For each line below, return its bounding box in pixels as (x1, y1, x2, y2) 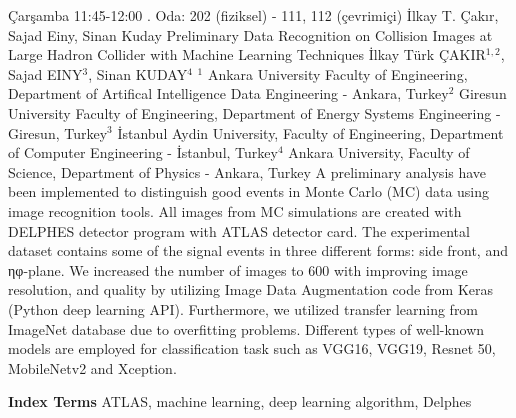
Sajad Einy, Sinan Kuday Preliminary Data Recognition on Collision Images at (8, 24, 493, 45)
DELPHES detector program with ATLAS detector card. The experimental (8, 220, 470, 241)
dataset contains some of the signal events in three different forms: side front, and (8, 240, 508, 261)
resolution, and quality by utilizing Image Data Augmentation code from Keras (8, 279, 494, 300)
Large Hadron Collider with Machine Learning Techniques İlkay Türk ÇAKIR (8, 44, 486, 65)
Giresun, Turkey (8, 122, 108, 143)
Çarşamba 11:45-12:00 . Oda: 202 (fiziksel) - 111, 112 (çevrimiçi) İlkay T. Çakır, (8, 5, 499, 25)
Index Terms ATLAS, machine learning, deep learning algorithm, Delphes (8, 391, 472, 412)
